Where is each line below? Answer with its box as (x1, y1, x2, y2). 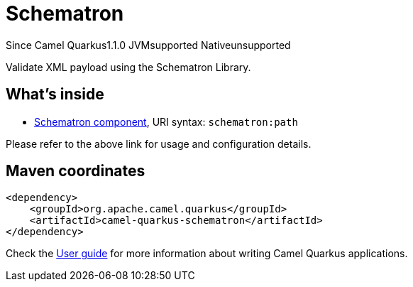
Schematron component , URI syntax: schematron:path (34, 115, 298, 128)
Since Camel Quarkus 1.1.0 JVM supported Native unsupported (6, 38, 291, 51)
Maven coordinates (6, 162, 145, 180)
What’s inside (6, 85, 104, 104)
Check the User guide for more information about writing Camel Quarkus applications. (6, 247, 408, 260)
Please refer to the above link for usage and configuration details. (6, 137, 312, 150)
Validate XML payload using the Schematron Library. (6, 60, 251, 73)
